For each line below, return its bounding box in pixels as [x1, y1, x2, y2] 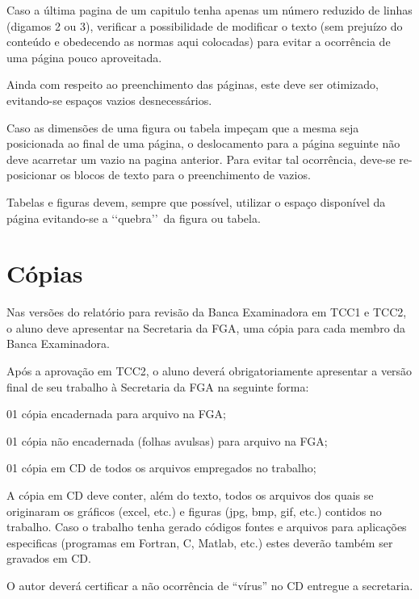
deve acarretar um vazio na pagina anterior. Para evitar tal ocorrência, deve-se [6, 150, 396, 167]
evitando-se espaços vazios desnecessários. [6, 91, 212, 108]
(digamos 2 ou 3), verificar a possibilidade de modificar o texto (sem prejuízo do [6, 17, 403, 34]
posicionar [6, 166, 57, 183]
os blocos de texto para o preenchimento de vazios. [60, 166, 311, 183]
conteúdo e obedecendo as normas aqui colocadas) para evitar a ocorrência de [6, 33, 391, 50]
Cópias [6, 257, 83, 290]
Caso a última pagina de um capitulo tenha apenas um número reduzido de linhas [6, 2, 413, 18]
